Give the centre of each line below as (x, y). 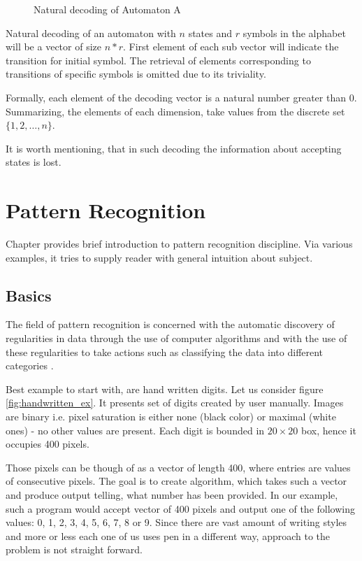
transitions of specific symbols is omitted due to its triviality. (136, 74)
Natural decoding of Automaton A (107, 9)
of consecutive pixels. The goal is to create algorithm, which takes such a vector (176, 481)
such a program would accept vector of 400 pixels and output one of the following (180, 508)
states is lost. (34, 162)
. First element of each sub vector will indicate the (231, 47)
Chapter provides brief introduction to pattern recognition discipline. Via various (179, 244)
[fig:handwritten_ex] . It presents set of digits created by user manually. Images (175, 403)
